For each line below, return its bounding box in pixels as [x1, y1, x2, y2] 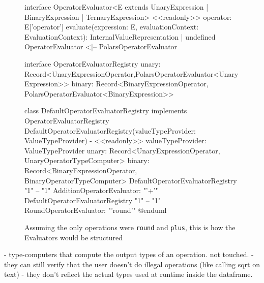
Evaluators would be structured [24, 232, 123, 242]
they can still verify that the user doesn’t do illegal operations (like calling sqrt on [4, 259, 260, 269]
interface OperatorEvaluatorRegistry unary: [24, 58, 161, 69]
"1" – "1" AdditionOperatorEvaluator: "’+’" [24, 185, 158, 196]
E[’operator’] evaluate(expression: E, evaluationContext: [24, 21, 199, 32]
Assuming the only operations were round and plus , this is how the [24, 222, 236, 232]
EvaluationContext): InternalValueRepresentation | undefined [24, 31, 216, 42]
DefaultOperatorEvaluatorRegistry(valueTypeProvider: [24, 125, 196, 136]
